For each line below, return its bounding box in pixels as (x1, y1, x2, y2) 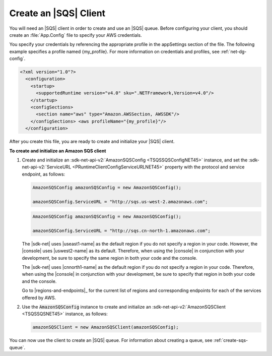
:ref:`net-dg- (221, 48, 247, 54)
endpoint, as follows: (22, 171, 65, 177)
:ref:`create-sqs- (213, 337, 248, 343)
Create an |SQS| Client (9, 8, 106, 19)
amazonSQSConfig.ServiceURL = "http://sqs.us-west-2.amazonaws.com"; (32, 199, 208, 204)
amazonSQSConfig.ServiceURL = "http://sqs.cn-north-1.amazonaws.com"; (32, 227, 211, 233)
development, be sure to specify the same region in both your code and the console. (22, 255, 197, 261)
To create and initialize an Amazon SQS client (9, 148, 106, 154)
